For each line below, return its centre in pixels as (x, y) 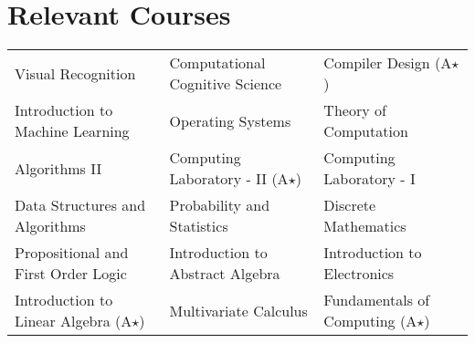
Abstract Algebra (225, 274)
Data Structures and (80, 205)
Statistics (199, 226)
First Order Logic (71, 274)
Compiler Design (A (388, 63)
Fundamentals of (377, 300)
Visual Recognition (75, 73)
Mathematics (365, 226)
